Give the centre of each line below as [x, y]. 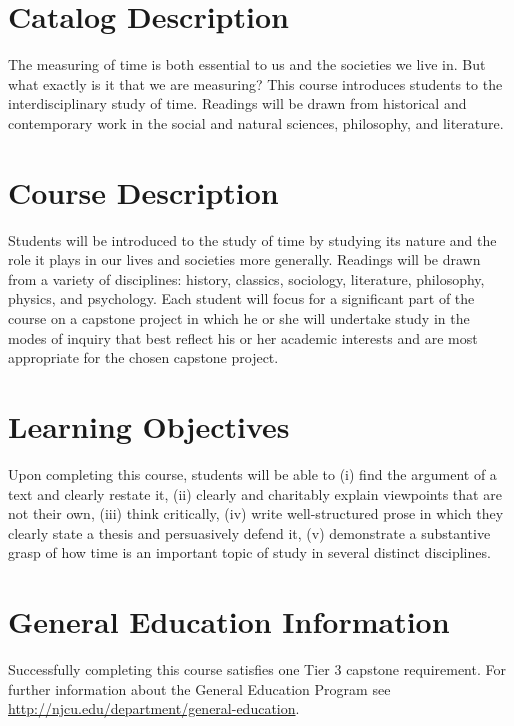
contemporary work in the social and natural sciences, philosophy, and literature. [256, 122]
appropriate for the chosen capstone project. [143, 357]
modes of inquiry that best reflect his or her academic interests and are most [243, 337]
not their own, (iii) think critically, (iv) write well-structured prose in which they [256, 513]
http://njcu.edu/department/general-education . [154, 708]
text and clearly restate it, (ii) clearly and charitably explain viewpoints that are [255, 493]
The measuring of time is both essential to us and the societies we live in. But [247, 64]
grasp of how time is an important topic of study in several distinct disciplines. [249, 552]
